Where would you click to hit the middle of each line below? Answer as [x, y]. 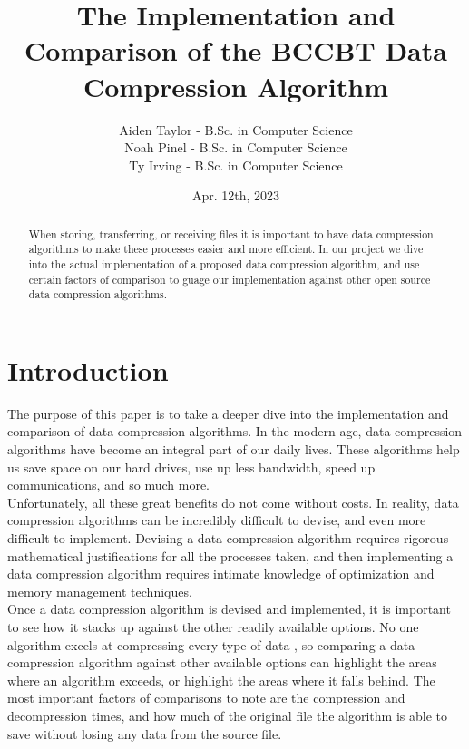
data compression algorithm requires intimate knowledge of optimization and [221, 574]
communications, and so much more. [109, 485]
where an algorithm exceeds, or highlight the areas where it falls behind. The [221, 680]
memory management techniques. [100, 591]
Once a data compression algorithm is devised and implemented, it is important [229, 609]
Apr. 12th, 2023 [236, 195]
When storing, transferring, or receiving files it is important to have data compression [231, 233]
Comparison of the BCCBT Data [236, 50]
